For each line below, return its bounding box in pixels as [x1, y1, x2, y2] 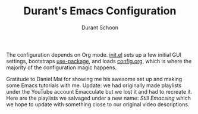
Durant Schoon [81, 24, 119, 31]
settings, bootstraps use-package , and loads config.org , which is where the [6, 57, 192, 64]
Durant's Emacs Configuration [23, 4, 177, 18]
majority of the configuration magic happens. [6, 64, 117, 71]
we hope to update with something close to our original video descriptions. [6, 100, 190, 108]
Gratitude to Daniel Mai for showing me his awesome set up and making [6, 75, 183, 82]
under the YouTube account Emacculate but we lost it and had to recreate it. [6, 88, 193, 95]
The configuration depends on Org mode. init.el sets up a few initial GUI [6, 51, 182, 58]
